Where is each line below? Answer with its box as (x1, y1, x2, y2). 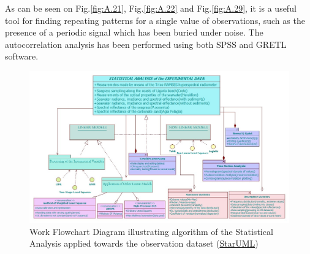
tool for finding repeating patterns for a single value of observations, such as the (5, 13, 305, 26)
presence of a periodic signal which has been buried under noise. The (5, 26, 263, 39)
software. (5, 50, 39, 63)
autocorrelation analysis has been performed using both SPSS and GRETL (5, 37, 287, 50)
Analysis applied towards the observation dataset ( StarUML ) (29, 237, 259, 250)
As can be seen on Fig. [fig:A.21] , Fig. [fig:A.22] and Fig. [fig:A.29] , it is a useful (5, 2, 297, 14)
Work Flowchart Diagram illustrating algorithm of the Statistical (29, 225, 273, 237)
